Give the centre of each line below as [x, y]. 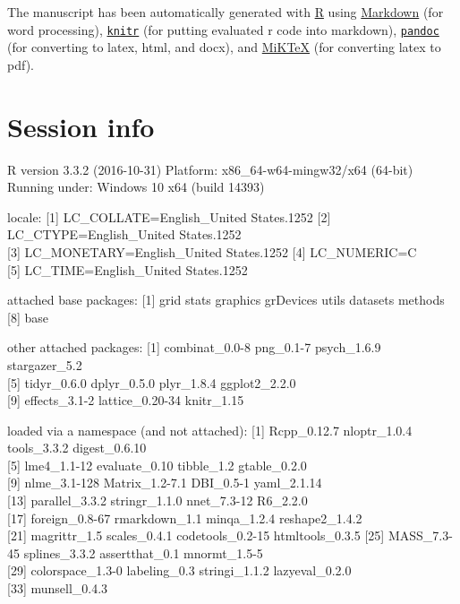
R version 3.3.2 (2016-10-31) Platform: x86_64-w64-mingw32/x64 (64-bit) [210, 169]
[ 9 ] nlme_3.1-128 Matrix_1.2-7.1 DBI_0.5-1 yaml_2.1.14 [165, 483]
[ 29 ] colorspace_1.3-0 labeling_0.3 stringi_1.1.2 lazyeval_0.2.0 [179, 570]
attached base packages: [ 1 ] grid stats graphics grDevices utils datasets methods [226, 300]
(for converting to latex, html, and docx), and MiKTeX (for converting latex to [224, 47]
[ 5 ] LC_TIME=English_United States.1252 [128, 269]
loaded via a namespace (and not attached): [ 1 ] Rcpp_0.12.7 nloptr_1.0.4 [210, 430]
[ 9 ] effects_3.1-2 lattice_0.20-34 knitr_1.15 [126, 400]
